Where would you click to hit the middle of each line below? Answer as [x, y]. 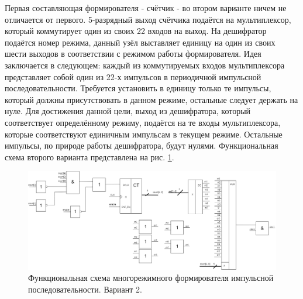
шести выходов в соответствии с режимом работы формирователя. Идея [133, 54]
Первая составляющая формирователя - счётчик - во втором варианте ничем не [146, 8]
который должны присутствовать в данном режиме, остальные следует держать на [151, 99]
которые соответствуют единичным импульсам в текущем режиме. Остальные [144, 134]
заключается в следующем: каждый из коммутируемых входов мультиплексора [145, 65]
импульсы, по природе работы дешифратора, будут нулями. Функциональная [142, 145]
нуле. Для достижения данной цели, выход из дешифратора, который [128, 111]
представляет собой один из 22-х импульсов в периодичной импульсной [133, 76]
